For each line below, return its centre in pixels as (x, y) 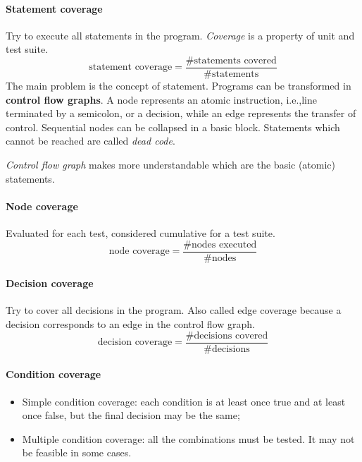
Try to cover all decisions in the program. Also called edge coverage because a (174, 310)
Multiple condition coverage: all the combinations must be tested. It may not (188, 438)
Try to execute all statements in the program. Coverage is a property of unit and (180, 35)
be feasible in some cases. (77, 452)
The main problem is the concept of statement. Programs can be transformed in (179, 86)
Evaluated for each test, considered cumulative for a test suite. (141, 233)
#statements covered (231, 60)
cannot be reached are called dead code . (90, 141)
